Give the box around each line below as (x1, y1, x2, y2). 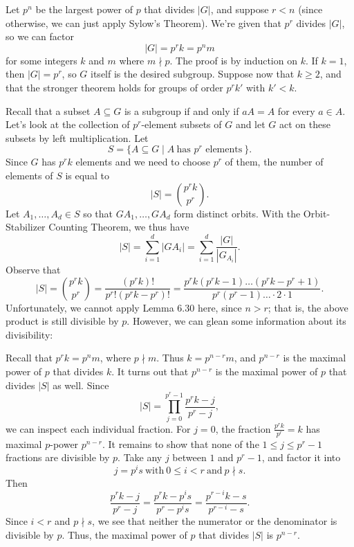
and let (235, 117, 265, 132)
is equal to (65, 168, 109, 182)
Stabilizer (6, 219, 46, 234)
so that (83, 206, 113, 220)
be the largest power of (35, 2, 133, 16)
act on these (279, 117, 330, 132)
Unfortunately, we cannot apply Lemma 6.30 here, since (6, 300, 242, 314)
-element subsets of (141, 117, 222, 132)
